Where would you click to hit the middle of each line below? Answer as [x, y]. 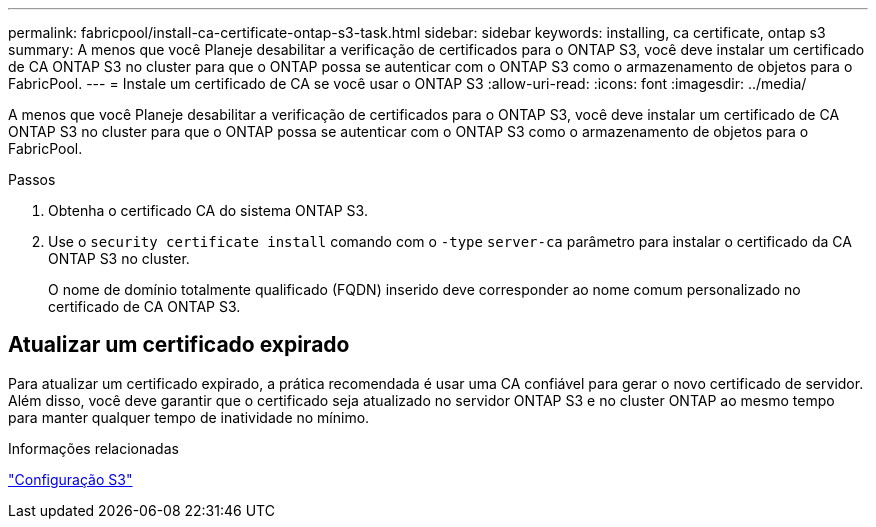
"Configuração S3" [70, 479]
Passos [32, 179]
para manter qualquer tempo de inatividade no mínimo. [189, 417]
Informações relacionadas [93, 448]
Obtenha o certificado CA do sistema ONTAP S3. [208, 210]
